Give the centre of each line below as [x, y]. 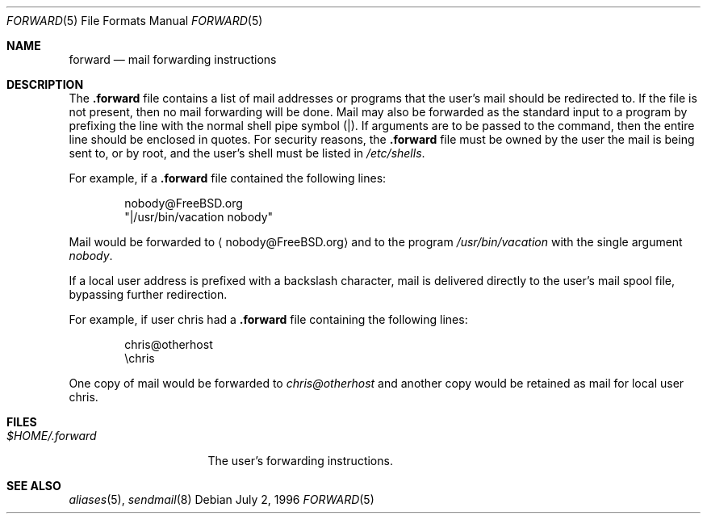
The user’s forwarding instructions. [300, 461]
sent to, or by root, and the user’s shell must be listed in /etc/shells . [247, 153]
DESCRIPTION [45, 84]
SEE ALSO [34, 486]
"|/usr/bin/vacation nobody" [199, 217]
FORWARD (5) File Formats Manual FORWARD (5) [135, 21]
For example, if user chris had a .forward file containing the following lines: [268, 319]
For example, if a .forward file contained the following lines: [228, 178]
